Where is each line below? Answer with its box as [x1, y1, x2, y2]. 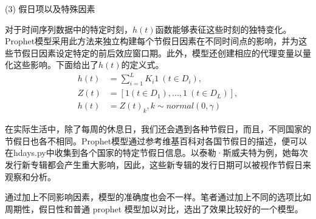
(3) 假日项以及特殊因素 [5, 2, 95, 15]
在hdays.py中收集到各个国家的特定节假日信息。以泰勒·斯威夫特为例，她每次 [5, 146, 308, 159]
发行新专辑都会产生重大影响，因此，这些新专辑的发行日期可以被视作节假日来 [5, 158, 311, 170]
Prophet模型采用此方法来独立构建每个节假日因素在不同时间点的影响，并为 [5, 35, 299, 47]
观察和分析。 [5, 170, 56, 183]
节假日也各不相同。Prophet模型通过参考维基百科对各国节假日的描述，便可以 [5, 134, 307, 147]
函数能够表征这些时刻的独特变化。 [155, 22, 292, 35]
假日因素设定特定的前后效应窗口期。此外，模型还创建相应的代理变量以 [21, 46, 303, 59]
